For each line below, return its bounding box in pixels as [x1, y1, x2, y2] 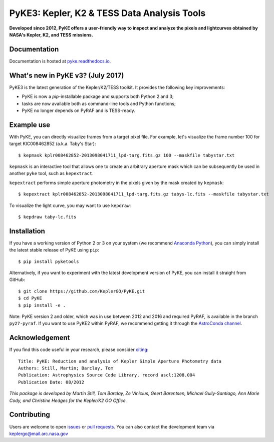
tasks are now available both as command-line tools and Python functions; [22, 100, 176, 106]
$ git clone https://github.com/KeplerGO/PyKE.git [18, 288, 145, 294]
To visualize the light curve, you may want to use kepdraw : [9, 202, 131, 208]
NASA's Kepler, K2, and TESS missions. [9, 31, 93, 37]
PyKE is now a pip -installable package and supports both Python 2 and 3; [22, 93, 174, 99]
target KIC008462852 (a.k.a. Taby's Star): [9, 140, 96, 147]
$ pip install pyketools [18, 258, 79, 264]
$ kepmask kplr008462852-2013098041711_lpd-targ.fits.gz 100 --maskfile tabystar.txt [18, 152, 235, 158]
